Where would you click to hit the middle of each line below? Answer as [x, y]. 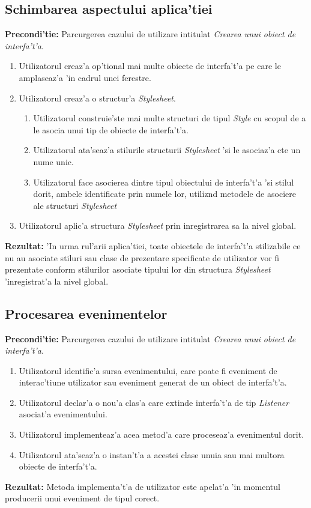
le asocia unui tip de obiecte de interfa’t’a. [111, 129]
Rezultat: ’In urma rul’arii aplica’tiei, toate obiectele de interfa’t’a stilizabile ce [153, 245]
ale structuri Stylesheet [75, 205]
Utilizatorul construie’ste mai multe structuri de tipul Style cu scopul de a [170, 118]
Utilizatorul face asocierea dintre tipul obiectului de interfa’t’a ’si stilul [164, 182]
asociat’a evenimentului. [63, 414]
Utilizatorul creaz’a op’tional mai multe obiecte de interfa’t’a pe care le [150, 66]
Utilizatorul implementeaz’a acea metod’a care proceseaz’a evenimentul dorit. [162, 434]
